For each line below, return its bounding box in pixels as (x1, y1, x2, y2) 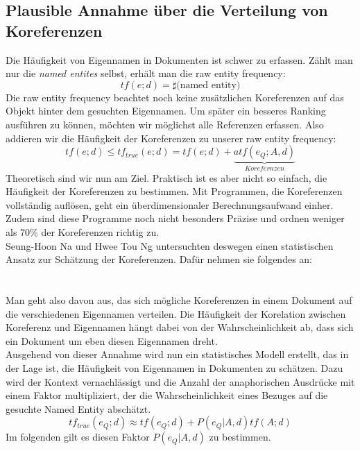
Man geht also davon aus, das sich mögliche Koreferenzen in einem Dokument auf (6, 292, 352, 307)
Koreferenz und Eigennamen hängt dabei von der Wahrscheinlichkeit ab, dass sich (6, 320, 354, 334)
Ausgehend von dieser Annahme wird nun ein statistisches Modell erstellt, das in (6, 347, 349, 361)
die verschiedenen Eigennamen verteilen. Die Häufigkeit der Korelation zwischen (6, 306, 346, 321)
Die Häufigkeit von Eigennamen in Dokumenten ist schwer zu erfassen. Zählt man (6, 52, 353, 67)
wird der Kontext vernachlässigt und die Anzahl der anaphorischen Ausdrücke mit (6, 374, 355, 389)
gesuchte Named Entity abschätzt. (6, 401, 151, 416)
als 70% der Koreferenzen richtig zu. (6, 224, 160, 239)
